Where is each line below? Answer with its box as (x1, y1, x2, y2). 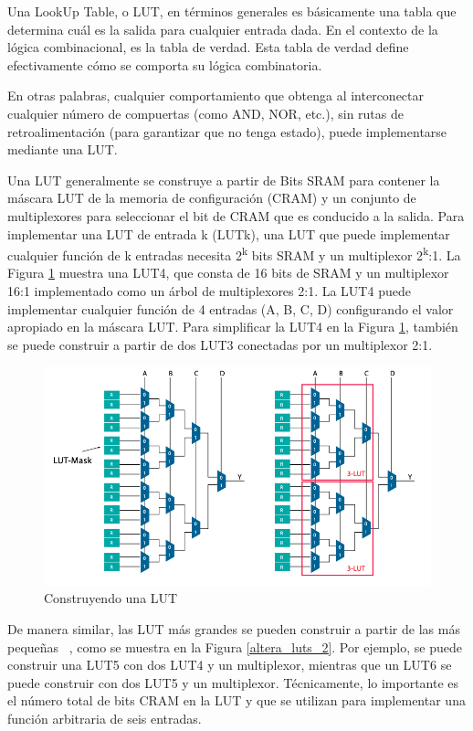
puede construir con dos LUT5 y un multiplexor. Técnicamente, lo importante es (7, 673, 459, 692)
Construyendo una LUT (44, 588, 178, 608)
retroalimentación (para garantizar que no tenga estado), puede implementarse (7, 122, 447, 141)
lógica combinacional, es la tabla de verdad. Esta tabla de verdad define (7, 37, 409, 57)
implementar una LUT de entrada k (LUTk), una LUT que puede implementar (7, 224, 450, 243)
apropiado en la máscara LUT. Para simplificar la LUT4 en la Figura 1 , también (7, 317, 458, 336)
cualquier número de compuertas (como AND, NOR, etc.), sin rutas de (7, 103, 404, 122)
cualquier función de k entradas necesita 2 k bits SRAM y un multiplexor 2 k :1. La (7, 243, 461, 264)
